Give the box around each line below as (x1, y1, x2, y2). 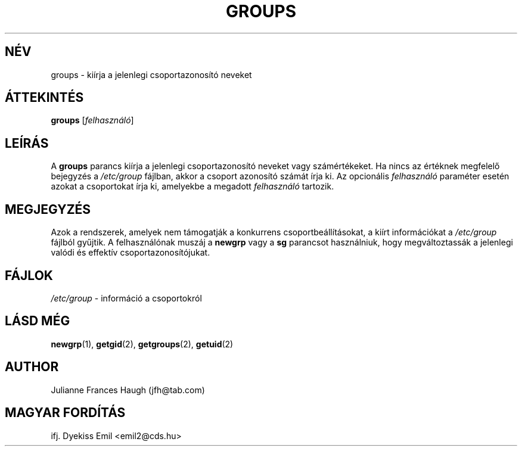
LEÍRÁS (5, 135, 49, 151)
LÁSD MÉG (5, 313, 70, 329)
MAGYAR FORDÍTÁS (5, 405, 126, 421)
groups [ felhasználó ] (51, 115, 134, 126)
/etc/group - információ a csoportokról (51, 293, 202, 303)
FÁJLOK (5, 268, 53, 283)
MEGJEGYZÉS (5, 201, 91, 217)
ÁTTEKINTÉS (5, 90, 84, 105)
